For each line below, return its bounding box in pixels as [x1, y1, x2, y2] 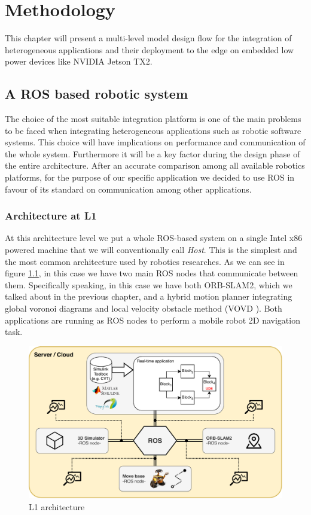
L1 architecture [29, 501, 85, 513]
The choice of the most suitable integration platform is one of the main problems [5, 112, 301, 125]
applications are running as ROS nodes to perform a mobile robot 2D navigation [5, 313, 300, 326]
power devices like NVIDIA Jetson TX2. [5, 55, 153, 68]
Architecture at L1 [5, 208, 97, 223]
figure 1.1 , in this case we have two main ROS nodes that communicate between [5, 267, 298, 279]
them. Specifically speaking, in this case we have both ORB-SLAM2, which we [5, 278, 292, 291]
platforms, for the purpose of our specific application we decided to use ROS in [5, 171, 295, 184]
